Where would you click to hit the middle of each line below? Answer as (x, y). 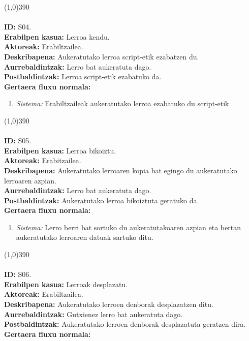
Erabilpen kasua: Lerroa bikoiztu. (60, 150)
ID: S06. (18, 274)
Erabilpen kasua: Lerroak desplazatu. (66, 284)
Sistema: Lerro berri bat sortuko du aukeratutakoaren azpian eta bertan (128, 227)
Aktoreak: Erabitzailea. (43, 160)
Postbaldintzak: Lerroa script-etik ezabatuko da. (83, 76)
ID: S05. (18, 141)
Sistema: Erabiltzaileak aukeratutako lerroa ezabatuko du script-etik (122, 103)
